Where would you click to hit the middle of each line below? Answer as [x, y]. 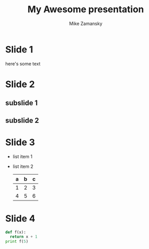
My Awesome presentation [86, 9]
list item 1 [22, 156]
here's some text [23, 64]
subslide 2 [22, 120]
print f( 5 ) [17, 242]
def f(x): [16, 232]
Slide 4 [20, 218]
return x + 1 [24, 237]
